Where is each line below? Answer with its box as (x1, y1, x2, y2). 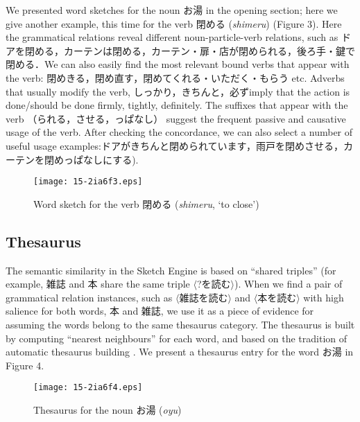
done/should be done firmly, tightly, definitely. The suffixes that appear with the (6, 98, 348, 112)
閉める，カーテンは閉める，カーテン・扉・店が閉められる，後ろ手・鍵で (24, 43, 355, 58)
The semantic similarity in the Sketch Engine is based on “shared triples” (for (6, 263, 336, 277)
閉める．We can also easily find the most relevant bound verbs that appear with (6, 57, 350, 71)
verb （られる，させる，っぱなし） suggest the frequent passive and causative (6, 111, 346, 125)
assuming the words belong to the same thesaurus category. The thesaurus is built (6, 317, 355, 331)
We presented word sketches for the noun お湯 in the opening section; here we (6, 3, 338, 17)
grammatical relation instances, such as (6, 290, 173, 304)
